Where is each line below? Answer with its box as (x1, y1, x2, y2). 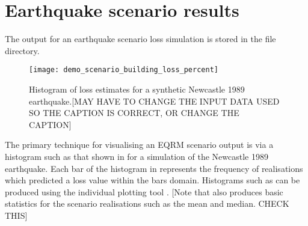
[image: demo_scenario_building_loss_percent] (29, 66, 218, 75)
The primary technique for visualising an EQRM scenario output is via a (5, 138, 274, 151)
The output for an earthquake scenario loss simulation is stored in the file (5, 32, 276, 45)
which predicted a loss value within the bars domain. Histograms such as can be (5, 174, 300, 186)
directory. (5, 44, 40, 56)
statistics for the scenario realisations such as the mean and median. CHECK (5, 197, 289, 210)
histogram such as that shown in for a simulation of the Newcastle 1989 (5, 150, 269, 162)
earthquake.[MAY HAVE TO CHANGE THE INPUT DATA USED (29, 94, 280, 107)
